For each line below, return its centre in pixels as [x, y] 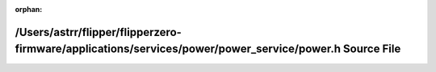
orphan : [29, 9]
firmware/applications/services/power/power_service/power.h [178, 49]
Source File [372, 49]
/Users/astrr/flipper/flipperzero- [98, 32]
